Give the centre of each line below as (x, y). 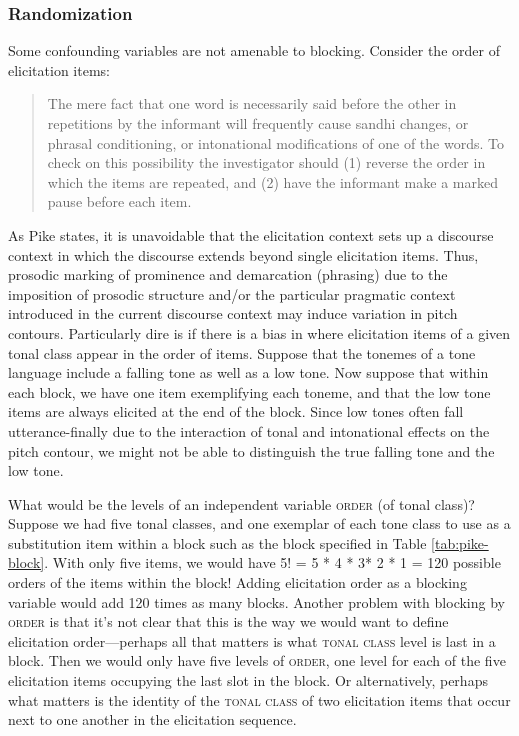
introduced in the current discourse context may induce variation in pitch (233, 313)
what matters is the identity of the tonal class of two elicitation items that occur (259, 699)
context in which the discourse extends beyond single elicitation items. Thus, (243, 254)
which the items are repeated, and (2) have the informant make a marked (272, 181)
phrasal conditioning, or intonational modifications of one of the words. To (275, 142)
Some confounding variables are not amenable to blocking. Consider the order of (254, 50)
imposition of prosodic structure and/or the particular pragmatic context (232, 293)
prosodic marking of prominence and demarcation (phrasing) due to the (228, 274)
